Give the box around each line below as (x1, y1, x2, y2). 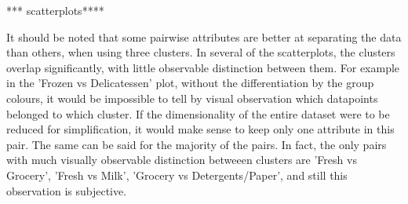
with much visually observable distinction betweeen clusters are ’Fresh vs (6, 151, 357, 168)
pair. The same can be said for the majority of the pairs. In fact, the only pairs (6, 136, 387, 152)
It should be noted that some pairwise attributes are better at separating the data (6, 28, 402, 45)
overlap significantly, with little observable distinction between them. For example (6, 59, 400, 75)
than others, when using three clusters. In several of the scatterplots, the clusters (6, 44, 395, 60)
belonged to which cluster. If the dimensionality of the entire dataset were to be (6, 105, 390, 122)
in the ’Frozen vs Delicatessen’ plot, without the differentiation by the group (6, 75, 374, 91)
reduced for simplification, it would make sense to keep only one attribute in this (6, 121, 395, 137)
